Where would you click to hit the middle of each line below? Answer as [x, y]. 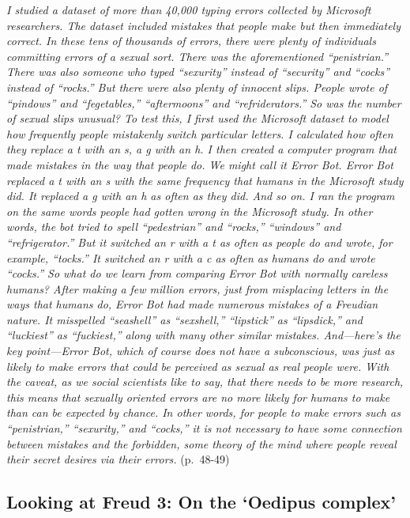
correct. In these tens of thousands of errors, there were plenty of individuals [191, 41]
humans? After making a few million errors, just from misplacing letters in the [197, 288]
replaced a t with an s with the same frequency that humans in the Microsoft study [205, 180]
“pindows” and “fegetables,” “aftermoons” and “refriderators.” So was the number [204, 102]
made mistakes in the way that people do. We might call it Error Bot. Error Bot [200, 164]
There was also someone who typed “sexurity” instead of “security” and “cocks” [198, 72]
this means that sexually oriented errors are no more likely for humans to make [198, 397]
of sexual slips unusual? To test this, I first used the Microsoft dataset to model [197, 118]
